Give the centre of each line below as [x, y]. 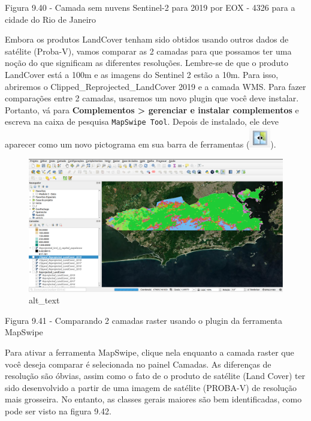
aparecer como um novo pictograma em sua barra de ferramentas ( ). [141, 144]
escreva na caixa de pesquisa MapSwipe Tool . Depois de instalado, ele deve [142, 121]
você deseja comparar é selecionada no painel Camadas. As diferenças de [138, 364]
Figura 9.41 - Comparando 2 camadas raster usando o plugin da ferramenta [144, 320]
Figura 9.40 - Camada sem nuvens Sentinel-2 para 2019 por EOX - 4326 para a [150, 7]
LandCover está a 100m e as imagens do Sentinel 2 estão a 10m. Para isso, [142, 74]
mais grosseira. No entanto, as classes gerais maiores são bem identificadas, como [153, 399]
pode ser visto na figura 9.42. [58, 411]
